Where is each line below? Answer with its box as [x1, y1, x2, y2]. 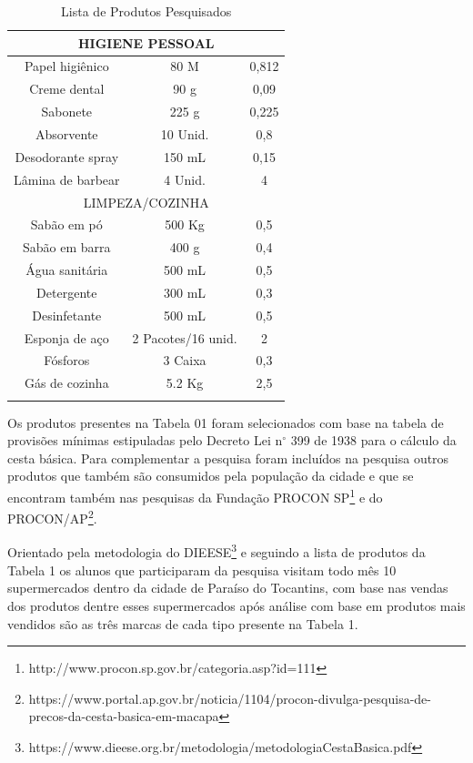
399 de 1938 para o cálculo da [290, 431, 457, 450]
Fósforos [44, 351, 90, 370]
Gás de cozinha [24, 373, 109, 392]
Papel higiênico [24, 56, 109, 76]
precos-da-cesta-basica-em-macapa [28, 707, 219, 726]
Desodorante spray [15, 147, 119, 166]
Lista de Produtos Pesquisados [61, 2, 232, 20]
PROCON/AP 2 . [7, 506, 97, 527]
